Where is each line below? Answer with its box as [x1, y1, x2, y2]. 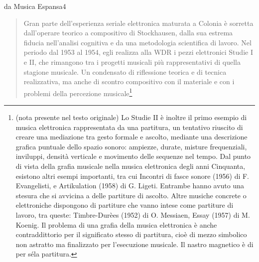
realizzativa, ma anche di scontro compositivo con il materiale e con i [23, 76, 235, 87]
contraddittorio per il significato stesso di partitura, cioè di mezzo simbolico [15, 229, 247, 240]
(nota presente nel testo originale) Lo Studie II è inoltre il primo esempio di [15, 112, 247, 122]
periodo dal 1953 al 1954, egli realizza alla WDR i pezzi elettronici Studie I [23, 47, 253, 57]
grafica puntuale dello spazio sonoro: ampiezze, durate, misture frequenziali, [15, 141, 247, 151]
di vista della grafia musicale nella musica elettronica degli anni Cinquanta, [15, 160, 246, 171]
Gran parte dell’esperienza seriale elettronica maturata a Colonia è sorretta [23, 17, 254, 28]
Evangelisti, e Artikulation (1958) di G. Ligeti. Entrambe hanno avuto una [15, 180, 245, 191]
